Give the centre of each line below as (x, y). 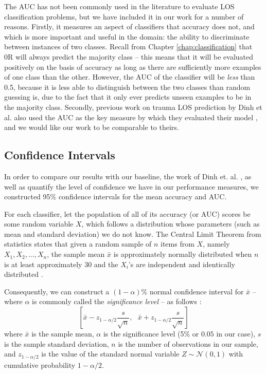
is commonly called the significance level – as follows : (117, 301)
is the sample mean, (63, 334)
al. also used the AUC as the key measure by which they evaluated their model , (131, 117)
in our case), (236, 334)
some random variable (39, 224)
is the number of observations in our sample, (188, 343)
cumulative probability (40, 364)
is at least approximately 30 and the (61, 264)
